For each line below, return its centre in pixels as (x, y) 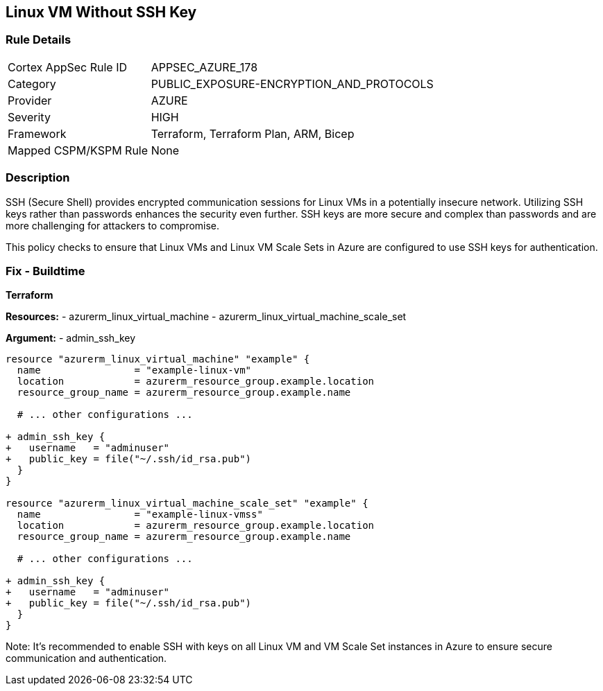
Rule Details (39, 40)
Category (32, 84)
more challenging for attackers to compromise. (113, 225)
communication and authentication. (86, 658)
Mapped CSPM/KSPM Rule (78, 150)
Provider (30, 100)
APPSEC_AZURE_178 (204, 67)
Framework (37, 133)
